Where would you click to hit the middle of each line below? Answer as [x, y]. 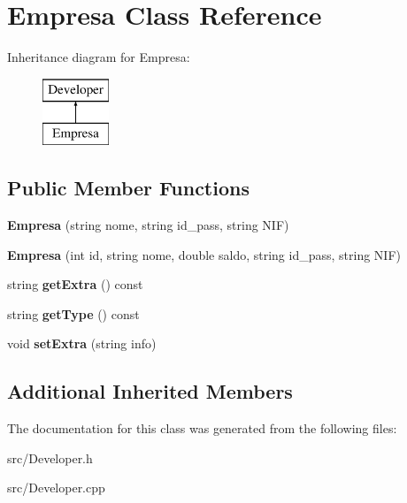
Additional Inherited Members [150, 391]
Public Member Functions [128, 188]
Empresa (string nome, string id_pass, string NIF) [148, 225]
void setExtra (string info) [82, 343]
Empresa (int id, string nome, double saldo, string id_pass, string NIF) [204, 254]
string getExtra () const [75, 284]
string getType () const [73, 313]
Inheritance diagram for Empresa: [99, 57]
